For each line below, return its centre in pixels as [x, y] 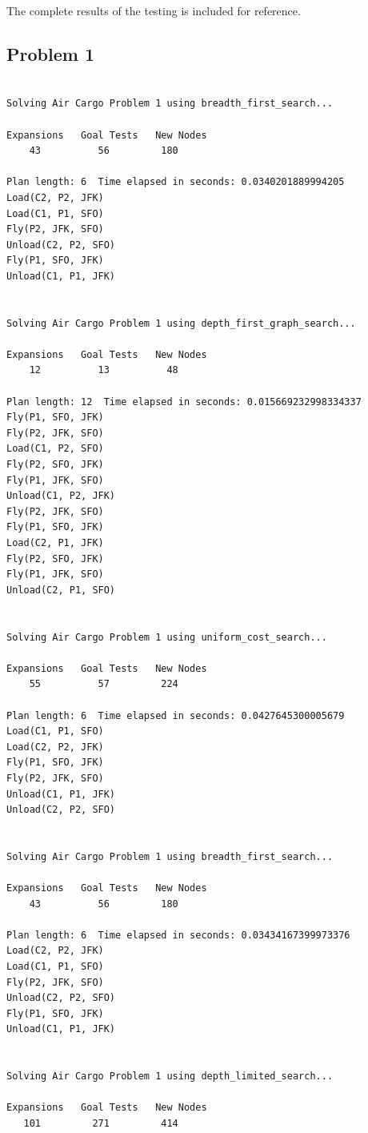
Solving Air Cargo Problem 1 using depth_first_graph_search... [181, 323]
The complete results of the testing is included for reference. [154, 10]
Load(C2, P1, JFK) [55, 543]
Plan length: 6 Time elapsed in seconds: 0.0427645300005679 [176, 715]
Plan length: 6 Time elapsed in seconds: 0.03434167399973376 [178, 935]
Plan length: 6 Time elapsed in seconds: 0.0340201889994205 [176, 182]
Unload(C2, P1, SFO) [61, 590]
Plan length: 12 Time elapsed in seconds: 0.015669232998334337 [184, 402]
